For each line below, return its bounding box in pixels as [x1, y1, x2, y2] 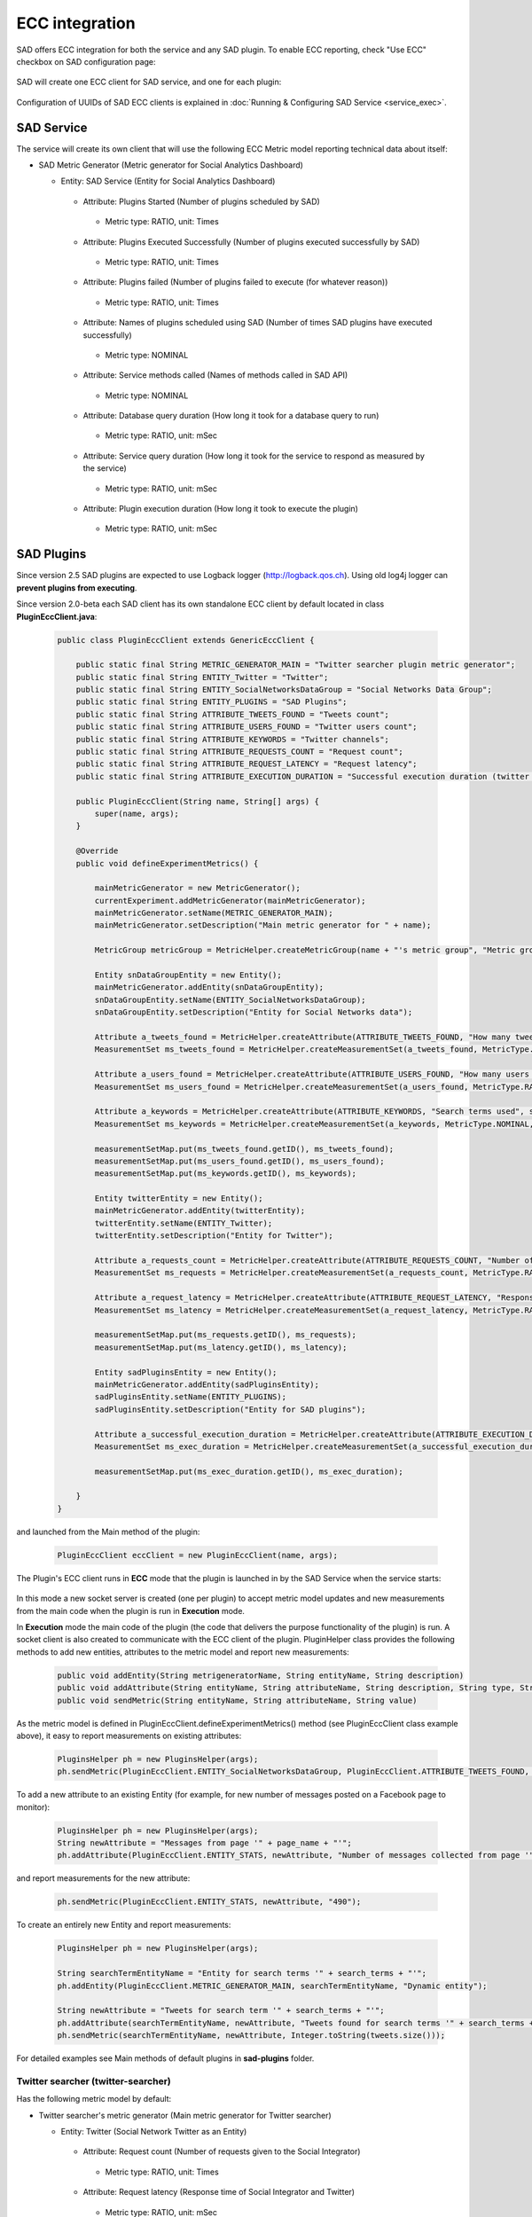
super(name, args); [94, 808, 179, 819]
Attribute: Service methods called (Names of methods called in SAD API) [82, 370, 348, 380]
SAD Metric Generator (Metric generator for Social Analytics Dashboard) [38, 160, 303, 170]
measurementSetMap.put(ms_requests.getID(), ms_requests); [94, 1330, 357, 1340]
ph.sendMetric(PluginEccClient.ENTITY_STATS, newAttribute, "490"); [57, 1897, 362, 1907]
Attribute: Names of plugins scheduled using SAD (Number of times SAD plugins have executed [82, 317, 433, 328]
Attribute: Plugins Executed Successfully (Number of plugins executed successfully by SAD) [82, 236, 420, 247]
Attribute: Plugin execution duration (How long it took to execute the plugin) [82, 504, 359, 514]
